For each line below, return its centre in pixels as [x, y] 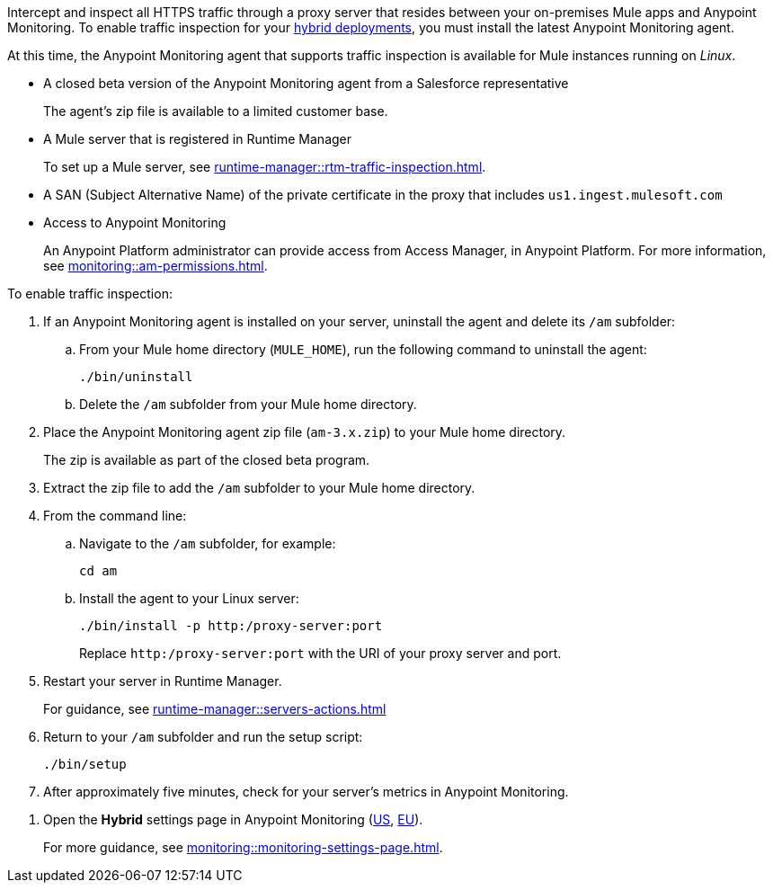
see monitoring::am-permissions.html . [155, 266]
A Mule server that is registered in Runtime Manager [198, 139]
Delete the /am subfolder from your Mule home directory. [248, 404]
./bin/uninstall [136, 377]
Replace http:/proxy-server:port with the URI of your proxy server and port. [320, 653]
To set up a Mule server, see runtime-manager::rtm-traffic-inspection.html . [265, 167]
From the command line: [115, 516]
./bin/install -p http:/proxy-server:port [231, 626]
